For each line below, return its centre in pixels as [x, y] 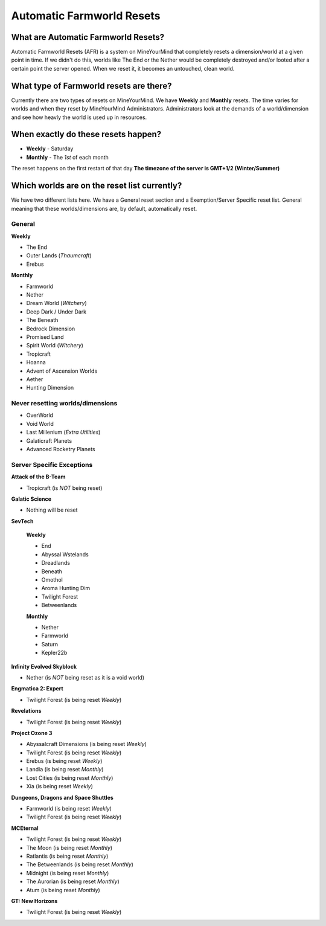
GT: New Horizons [34, 901]
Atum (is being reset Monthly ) [63, 890]
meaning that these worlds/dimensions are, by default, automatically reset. [104, 208]
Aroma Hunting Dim [66, 588]
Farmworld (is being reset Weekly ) [69, 809]
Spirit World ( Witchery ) [55, 346]
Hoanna [36, 362]
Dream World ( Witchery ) [56, 303]
